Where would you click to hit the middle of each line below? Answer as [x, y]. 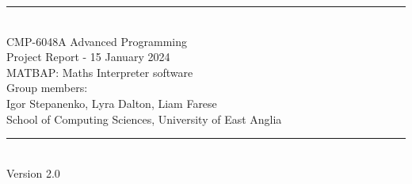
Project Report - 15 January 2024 [88, 57]
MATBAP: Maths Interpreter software [100, 72]
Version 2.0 [33, 172]
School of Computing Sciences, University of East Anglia [144, 119]
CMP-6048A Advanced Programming [97, 41]
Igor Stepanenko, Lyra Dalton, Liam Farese [112, 103]
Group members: [47, 88]
